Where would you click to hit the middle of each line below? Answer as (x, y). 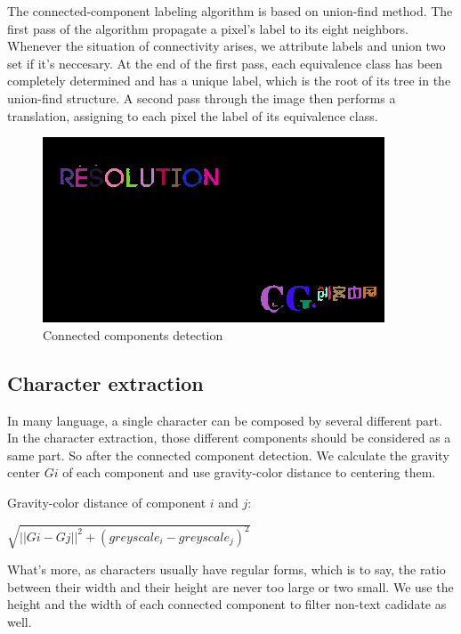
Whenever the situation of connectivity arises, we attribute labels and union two (226, 46)
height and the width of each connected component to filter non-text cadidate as (227, 604)
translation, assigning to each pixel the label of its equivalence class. (193, 115)
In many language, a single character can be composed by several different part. (225, 420)
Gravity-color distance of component (107, 502)
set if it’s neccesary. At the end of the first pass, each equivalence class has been (225, 63)
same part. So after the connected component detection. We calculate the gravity (228, 455)
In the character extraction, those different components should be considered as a (229, 438)
